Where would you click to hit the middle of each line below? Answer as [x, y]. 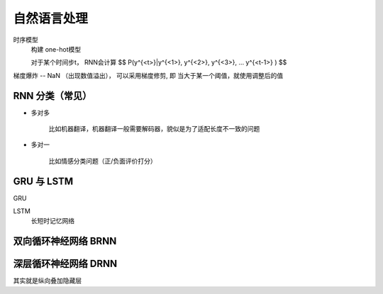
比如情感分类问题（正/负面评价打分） [103, 161]
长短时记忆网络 [52, 221]
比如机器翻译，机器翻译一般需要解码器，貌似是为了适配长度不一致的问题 [154, 129]
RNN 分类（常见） [52, 96]
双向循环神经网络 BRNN [65, 241]
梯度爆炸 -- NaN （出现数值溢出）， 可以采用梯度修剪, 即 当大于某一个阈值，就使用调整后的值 [148, 75]
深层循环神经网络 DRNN [65, 264]
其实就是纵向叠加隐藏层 [47, 281]
